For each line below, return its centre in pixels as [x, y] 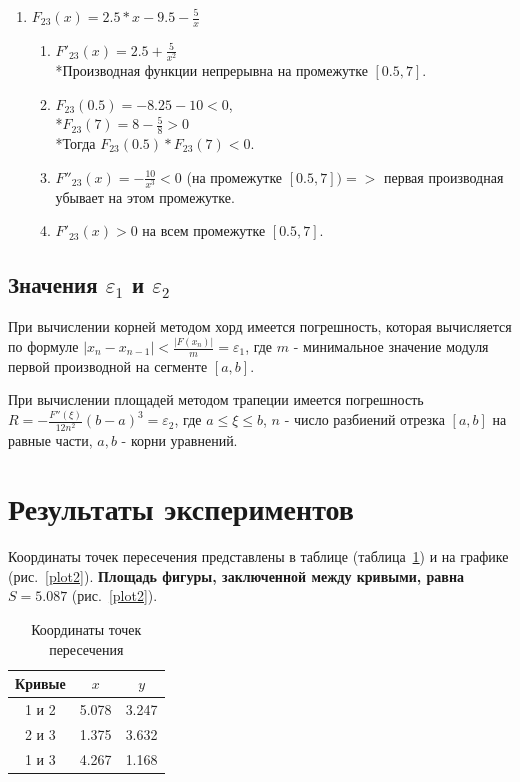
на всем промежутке [204, 230]
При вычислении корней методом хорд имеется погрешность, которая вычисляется [260, 326]
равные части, [50, 439]
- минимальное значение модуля [391, 346]
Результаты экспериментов [181, 508]
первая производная [443, 176]
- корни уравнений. [179, 439]
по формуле [43, 346]
